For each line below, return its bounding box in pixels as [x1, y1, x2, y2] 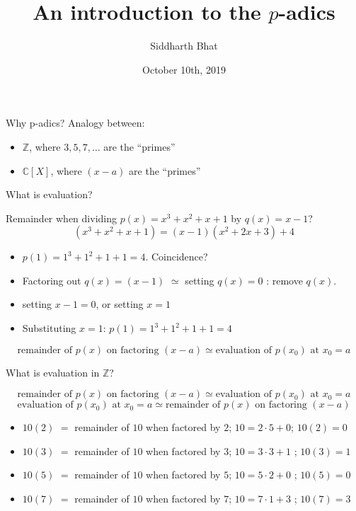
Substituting [22, 321, 76, 335]
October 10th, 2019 [142, 62, 226, 76]
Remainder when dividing [6, 210, 117, 225]
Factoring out [22, 272, 81, 287]
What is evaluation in [6, 364, 100, 379]
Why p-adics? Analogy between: [6, 115, 145, 130]
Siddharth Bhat [150, 38, 218, 53]
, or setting [96, 297, 144, 311]
